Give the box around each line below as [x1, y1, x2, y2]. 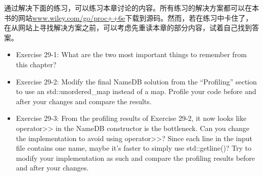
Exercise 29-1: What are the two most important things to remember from [16, 49, 247, 60]
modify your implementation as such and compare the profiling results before [16, 152, 255, 163]
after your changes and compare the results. [16, 96, 152, 106]
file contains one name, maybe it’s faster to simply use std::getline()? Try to [16, 143, 252, 153]
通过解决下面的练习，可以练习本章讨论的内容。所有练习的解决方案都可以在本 [4, 3, 259, 13]
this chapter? [16, 59, 57, 69]
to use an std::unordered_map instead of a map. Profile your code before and [16, 86, 256, 97]
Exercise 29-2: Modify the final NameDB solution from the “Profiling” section [16, 76, 257, 86]
